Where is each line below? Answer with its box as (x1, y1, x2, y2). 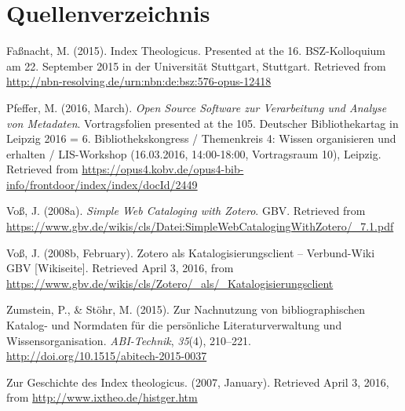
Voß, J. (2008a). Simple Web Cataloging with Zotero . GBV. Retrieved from (6, 202, 366, 219)
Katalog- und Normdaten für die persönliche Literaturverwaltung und (6, 317, 342, 333)
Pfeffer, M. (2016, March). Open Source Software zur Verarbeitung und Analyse (6, 99, 387, 115)
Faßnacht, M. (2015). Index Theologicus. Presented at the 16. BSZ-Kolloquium (6, 42, 386, 59)
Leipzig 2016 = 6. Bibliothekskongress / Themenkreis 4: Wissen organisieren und (6, 130, 396, 147)
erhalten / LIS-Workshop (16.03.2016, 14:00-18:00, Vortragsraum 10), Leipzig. (6, 145, 381, 162)
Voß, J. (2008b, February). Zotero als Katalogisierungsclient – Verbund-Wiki (6, 244, 375, 260)
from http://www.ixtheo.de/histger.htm (6, 389, 198, 406)
